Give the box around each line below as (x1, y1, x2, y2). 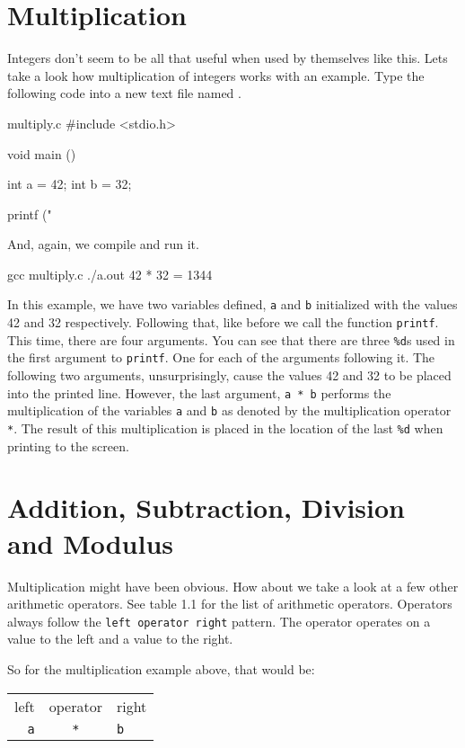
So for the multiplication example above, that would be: (7, 660, 315, 678)
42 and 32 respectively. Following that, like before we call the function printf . (7, 313, 439, 332)
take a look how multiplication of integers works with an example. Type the (7, 66, 425, 85)
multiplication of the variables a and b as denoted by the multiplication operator (7, 401, 452, 420)
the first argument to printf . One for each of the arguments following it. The (7, 348, 435, 367)
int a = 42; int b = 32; (7, 174, 132, 193)
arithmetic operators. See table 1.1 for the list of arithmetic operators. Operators (7, 594, 452, 613)
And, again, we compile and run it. (7, 235, 199, 254)
